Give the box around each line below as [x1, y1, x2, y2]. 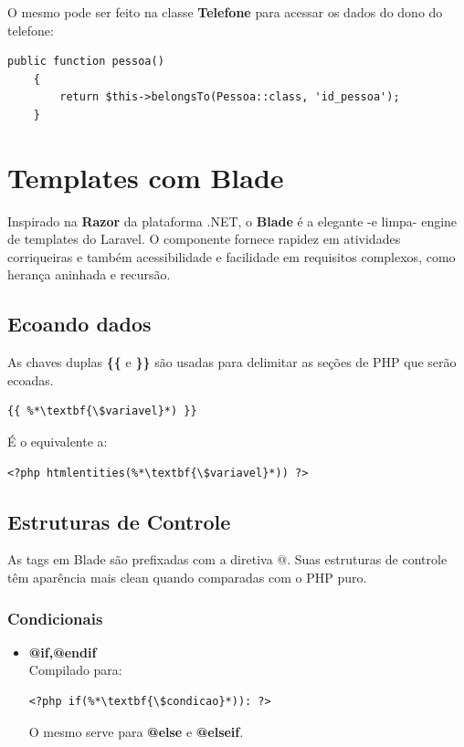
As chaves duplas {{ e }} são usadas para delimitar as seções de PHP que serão [7, 352, 457, 372]
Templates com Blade [7, 158, 284, 195]
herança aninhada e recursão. [7, 265, 171, 284]
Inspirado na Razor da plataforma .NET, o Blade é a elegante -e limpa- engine [7, 211, 458, 230]
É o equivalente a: [7, 432, 108, 451]
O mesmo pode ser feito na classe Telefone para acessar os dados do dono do [7, 3, 443, 21]
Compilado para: [28, 660, 122, 679]
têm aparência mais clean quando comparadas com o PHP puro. [7, 568, 367, 587]
